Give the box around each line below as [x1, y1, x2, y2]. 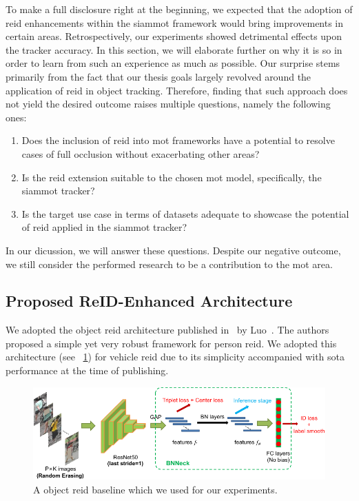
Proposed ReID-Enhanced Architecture [6, 290, 293, 311]
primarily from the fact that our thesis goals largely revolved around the [6, 69, 311, 83]
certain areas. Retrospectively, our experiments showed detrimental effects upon [6, 29, 342, 43]
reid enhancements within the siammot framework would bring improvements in [6, 15, 344, 30]
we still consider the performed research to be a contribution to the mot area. [6, 256, 333, 271]
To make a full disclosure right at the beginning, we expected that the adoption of [6, 2, 353, 16]
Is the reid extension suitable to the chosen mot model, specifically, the [21, 170, 322, 184]
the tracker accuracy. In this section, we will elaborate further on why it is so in [6, 42, 342, 57]
